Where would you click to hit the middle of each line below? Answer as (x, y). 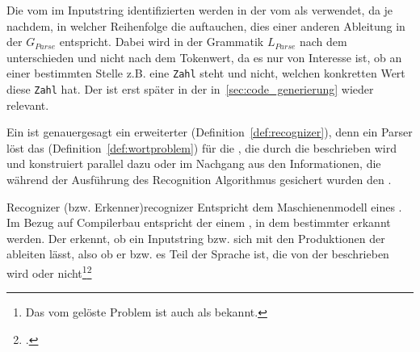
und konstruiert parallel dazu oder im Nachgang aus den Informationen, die (194, 163)
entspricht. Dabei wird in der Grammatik (162, 42)
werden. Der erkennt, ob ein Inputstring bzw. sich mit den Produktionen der (196, 238)
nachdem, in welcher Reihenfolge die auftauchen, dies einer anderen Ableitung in (206, 25)
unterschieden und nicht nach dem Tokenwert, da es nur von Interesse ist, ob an (204, 57)
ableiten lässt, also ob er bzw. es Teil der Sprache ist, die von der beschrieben (198, 254)
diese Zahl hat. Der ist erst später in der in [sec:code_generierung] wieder (190, 89)
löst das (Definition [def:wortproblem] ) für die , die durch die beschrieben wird (202, 147)
